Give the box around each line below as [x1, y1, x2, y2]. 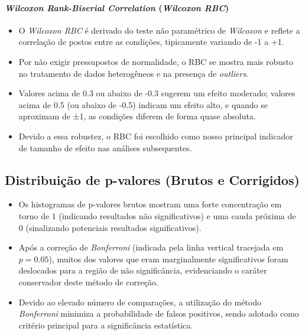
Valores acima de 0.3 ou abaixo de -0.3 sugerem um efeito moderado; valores [18, 87, 296, 99]
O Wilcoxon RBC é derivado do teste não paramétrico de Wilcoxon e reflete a [18, 24, 300, 36]
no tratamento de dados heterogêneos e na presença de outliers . [18, 67, 249, 79]
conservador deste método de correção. [18, 275, 158, 288]
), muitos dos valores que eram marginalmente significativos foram [48, 252, 288, 265]
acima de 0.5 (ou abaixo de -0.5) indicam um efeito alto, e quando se [18, 98, 268, 110]
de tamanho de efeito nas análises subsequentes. [18, 141, 192, 154]
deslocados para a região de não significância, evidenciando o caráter [18, 264, 267, 277]
